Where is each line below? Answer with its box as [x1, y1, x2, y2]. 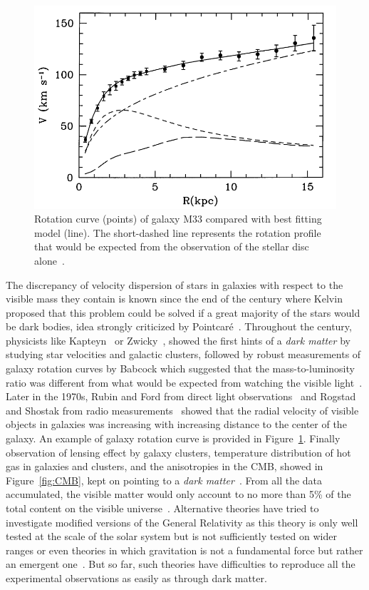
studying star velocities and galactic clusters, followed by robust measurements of [6, 347, 361, 362]
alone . [34, 253, 65, 268]
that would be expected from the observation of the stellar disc [34, 239, 309, 254]
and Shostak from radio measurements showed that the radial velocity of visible [6, 402, 359, 417]
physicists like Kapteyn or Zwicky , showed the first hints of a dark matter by [6, 332, 350, 347]
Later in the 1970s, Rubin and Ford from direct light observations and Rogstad [6, 389, 356, 404]
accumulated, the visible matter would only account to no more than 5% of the [6, 487, 351, 502]
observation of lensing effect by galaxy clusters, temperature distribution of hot [6, 444, 351, 459]
